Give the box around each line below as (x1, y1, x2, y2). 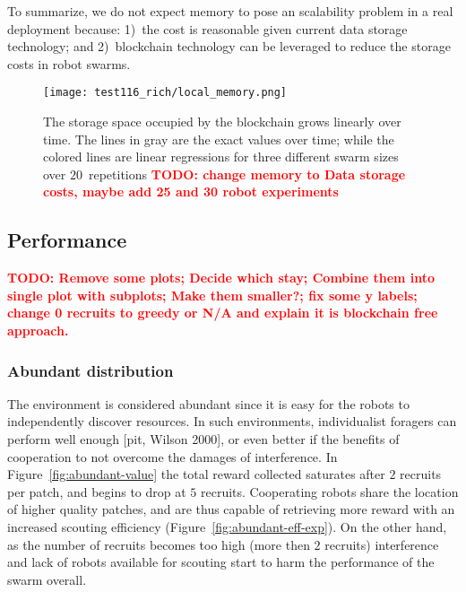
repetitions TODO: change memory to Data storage (88, 164, 406, 183)
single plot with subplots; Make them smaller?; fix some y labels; (7, 285, 418, 304)
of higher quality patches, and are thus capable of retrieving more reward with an (7, 500, 455, 518)
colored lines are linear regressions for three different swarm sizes (43, 147, 399, 166)
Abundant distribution (7, 359, 174, 381)
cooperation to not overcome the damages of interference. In (7, 447, 338, 466)
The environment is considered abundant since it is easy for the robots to (7, 394, 410, 413)
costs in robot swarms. (7, 54, 131, 73)
